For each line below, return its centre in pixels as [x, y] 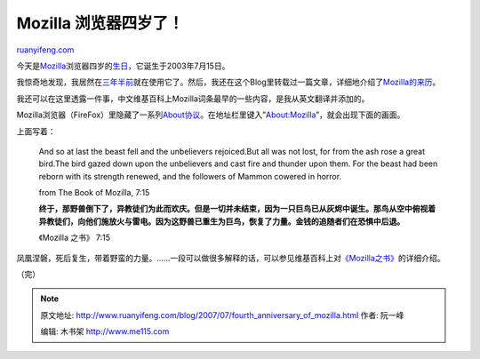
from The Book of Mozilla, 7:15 [94, 193]
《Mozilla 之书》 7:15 [75, 238]
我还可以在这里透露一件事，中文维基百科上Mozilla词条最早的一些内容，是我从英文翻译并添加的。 [193, 99]
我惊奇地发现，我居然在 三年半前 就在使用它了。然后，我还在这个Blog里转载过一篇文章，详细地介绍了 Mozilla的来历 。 [228, 82]
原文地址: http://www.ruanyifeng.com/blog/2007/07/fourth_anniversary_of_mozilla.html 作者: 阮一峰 [222, 315]
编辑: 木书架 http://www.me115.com [105, 331]
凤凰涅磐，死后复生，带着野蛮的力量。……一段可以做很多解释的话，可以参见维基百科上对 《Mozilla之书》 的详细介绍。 [231, 258]
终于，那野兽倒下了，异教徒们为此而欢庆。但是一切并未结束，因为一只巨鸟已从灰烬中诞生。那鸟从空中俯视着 [237, 209]
